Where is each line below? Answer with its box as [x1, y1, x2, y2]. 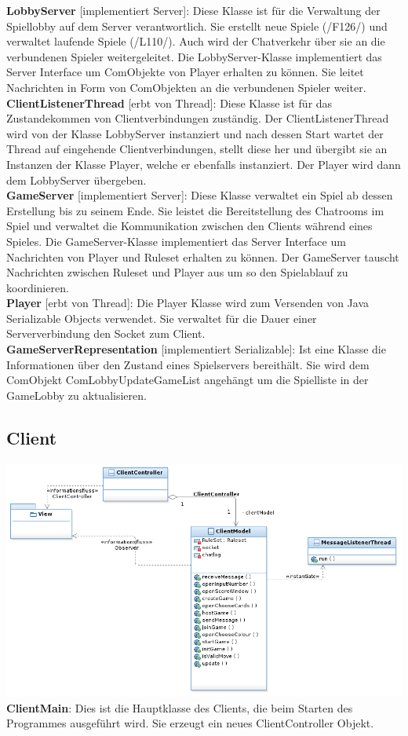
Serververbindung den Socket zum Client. [6, 325, 206, 342]
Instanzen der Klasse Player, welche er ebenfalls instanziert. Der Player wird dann [6, 156, 401, 172]
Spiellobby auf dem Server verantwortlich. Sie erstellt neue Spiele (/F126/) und [6, 17, 388, 34]
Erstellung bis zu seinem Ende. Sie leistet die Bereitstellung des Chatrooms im [6, 202, 384, 218]
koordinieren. [6, 279, 69, 295]
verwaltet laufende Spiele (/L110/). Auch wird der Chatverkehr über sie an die [6, 33, 385, 49]
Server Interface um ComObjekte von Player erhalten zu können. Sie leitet [6, 64, 364, 80]
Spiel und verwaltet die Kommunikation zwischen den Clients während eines [6, 218, 373, 234]
